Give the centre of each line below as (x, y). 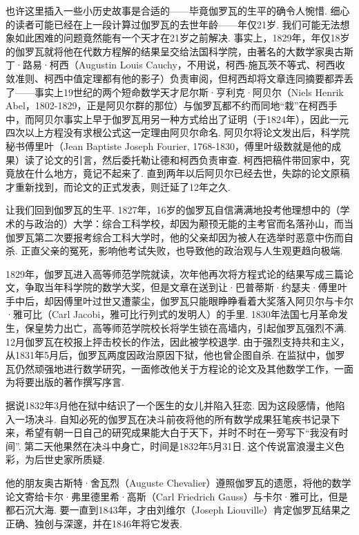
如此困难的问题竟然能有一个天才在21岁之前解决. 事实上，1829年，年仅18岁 (182, 38)
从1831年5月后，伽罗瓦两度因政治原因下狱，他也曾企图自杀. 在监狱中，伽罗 (175, 355)
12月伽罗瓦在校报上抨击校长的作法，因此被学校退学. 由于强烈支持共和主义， (178, 341)
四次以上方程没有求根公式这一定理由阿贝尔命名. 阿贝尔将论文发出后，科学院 (178, 132)
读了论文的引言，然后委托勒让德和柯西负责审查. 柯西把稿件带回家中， (182, 159)
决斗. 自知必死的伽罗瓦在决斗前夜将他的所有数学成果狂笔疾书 (173, 419)
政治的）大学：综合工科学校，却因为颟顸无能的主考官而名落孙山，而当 (194, 223)
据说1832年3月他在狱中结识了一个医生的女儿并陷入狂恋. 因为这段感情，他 (171, 405)
